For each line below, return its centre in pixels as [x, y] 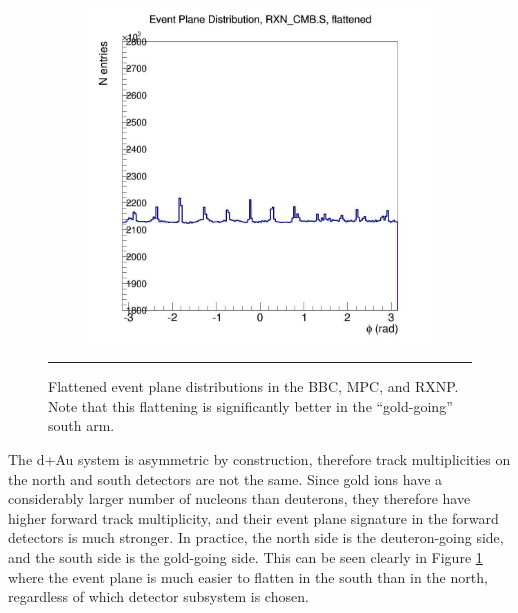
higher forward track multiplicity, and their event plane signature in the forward [253, 517]
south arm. [81, 425]
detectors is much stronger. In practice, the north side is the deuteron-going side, [256, 537]
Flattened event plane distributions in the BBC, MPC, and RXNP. [253, 386]
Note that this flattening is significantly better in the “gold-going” [250, 405]
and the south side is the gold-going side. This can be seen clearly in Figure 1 [245, 557]
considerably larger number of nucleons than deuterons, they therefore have [239, 498]
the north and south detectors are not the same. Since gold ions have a [225, 478]
